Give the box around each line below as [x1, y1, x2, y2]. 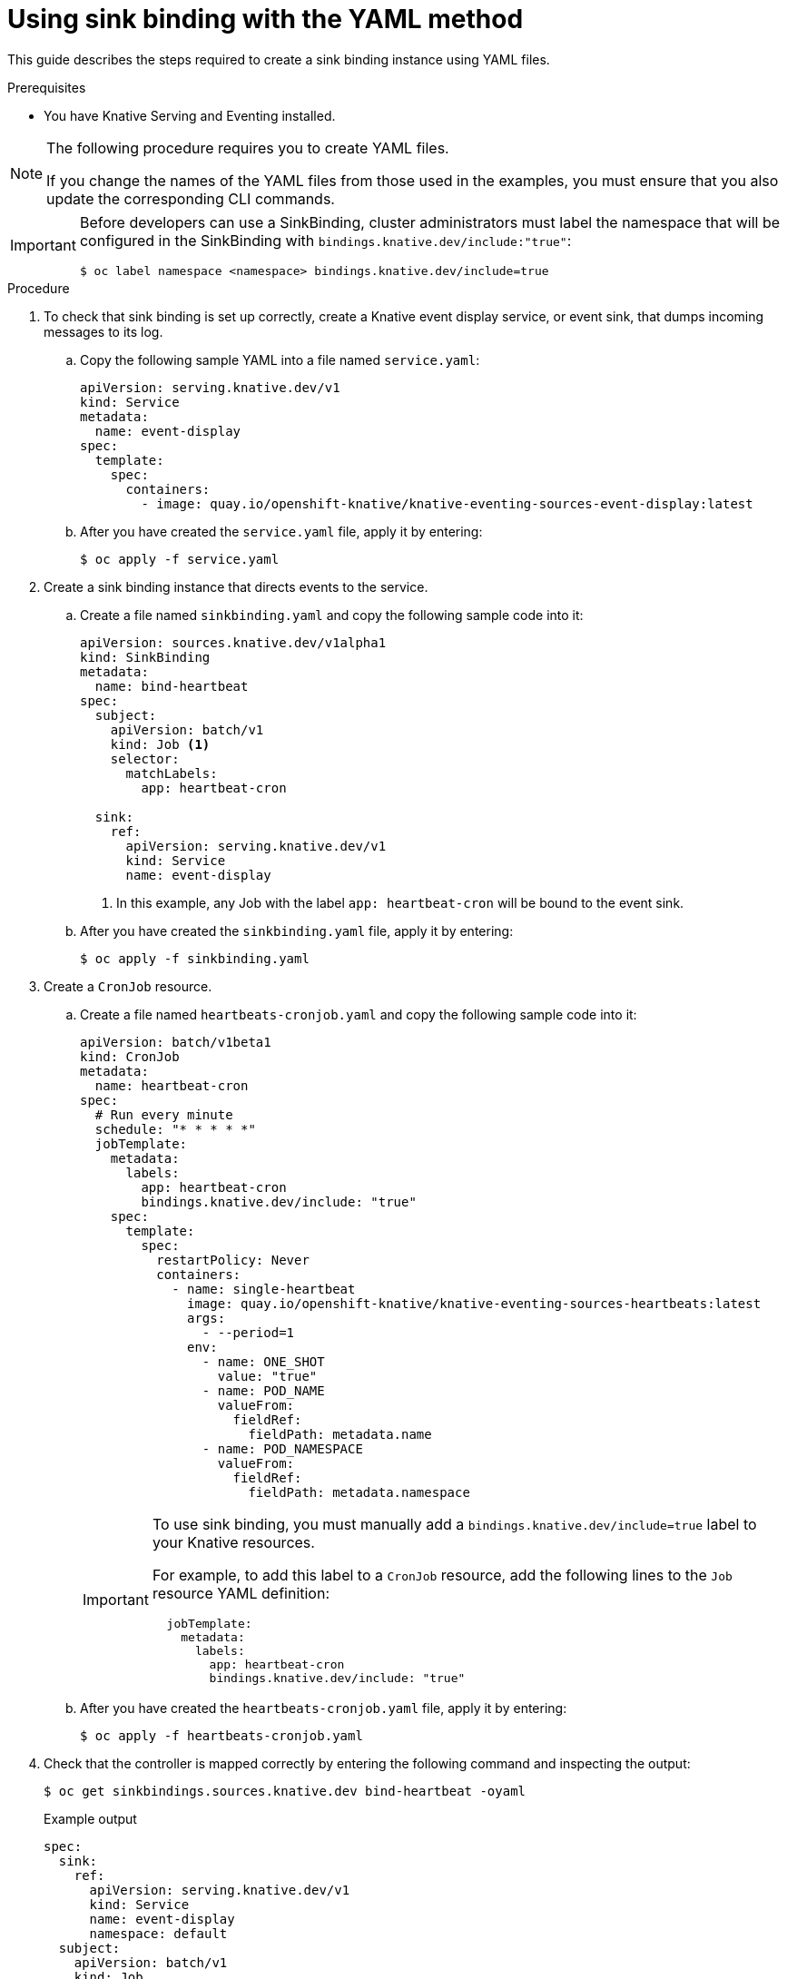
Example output [44, 1810, 137, 1826]
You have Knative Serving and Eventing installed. [44, 107, 336, 123]
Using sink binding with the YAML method [7, 4, 524, 34]
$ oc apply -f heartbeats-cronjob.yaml [80, 1728, 363, 1743]
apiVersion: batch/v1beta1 [80, 1034, 271, 1049]
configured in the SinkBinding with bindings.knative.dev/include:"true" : [79, 231, 572, 250]
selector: [110, 751, 180, 766]
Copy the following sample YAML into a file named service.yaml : [80, 351, 480, 368]
